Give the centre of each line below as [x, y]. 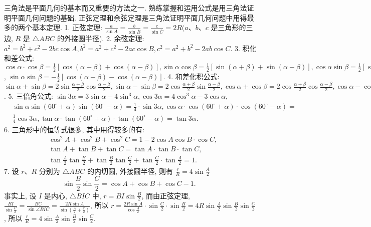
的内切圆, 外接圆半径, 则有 [130, 171]
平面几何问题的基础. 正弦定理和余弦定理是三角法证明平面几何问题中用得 [129, 17]
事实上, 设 [20, 195]
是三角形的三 [232, 27]
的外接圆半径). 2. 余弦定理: [101, 38]
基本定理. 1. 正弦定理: [67, 27]
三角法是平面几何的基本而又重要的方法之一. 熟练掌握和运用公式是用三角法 [126, 8]
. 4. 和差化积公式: [191, 76]
